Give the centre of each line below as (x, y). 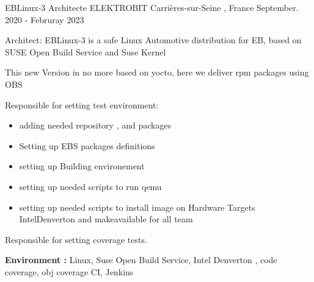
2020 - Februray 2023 (45, 19)
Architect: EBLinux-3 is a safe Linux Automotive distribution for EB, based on (153, 40)
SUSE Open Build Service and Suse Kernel (86, 51)
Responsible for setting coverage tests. (76, 239)
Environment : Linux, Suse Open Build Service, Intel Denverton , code (141, 260)
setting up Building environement (82, 166)
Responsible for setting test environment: (82, 104)
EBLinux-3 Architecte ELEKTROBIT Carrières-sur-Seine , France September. (152, 7)
